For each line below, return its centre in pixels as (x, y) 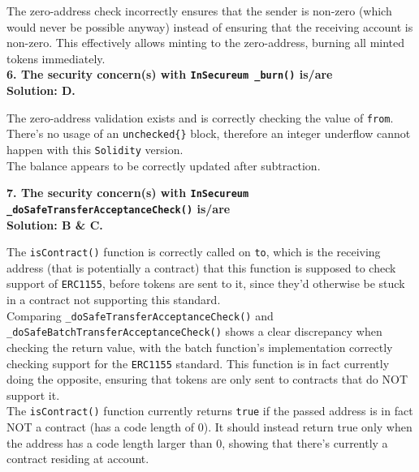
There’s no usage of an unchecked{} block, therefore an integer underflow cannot (209, 133)
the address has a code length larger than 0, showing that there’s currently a (197, 442)
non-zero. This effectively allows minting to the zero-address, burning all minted (206, 43)
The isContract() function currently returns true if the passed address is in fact (210, 411)
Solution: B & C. (55, 224)
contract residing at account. (78, 459)
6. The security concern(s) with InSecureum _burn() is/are (170, 74)
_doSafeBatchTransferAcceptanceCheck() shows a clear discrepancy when (194, 331)
